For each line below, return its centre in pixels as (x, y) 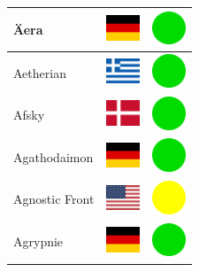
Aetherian (40, 72)
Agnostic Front (54, 199)
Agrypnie (38, 241)
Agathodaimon (54, 156)
